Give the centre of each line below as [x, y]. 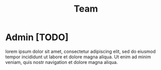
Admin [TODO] [37, 37]
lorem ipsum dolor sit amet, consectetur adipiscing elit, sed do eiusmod [80, 51]
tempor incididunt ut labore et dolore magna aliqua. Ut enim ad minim [78, 57]
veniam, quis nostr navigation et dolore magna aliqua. [62, 62]
